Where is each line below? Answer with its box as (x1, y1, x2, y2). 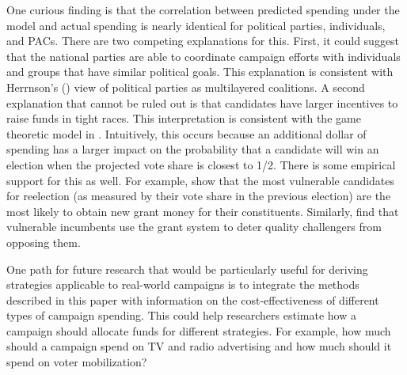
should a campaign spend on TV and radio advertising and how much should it (6, 338, 392, 354)
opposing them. (6, 233, 81, 250)
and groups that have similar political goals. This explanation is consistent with (6, 63, 394, 80)
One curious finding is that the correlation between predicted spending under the (6, 2, 400, 17)
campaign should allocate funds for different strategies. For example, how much (6, 322, 391, 339)
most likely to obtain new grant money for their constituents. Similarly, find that (6, 203, 399, 219)
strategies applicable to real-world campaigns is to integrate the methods (6, 276, 359, 293)
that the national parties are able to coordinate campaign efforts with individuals (6, 47, 401, 64)
